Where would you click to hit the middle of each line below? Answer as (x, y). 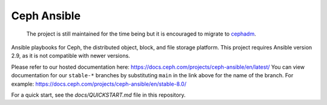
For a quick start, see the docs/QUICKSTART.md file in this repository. (98, 95)
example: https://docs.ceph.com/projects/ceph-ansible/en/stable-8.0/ (99, 84)
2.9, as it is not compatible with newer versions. (71, 56)
